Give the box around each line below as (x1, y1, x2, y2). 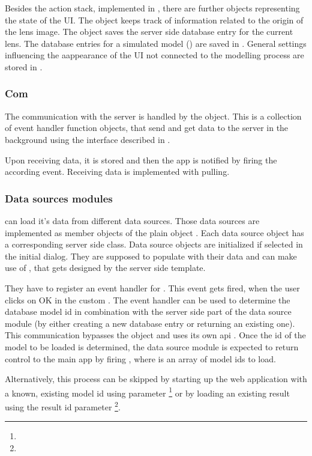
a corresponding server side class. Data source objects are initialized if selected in (5, 238, 303, 251)
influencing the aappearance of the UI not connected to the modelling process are (5, 49, 304, 61)
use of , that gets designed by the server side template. (5, 261, 206, 274)
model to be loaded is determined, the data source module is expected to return (5, 340, 299, 353)
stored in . (5, 60, 43, 73)
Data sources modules (5, 190, 113, 205)
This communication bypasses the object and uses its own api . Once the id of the (5, 329, 306, 341)
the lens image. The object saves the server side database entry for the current (5, 25, 293, 38)
